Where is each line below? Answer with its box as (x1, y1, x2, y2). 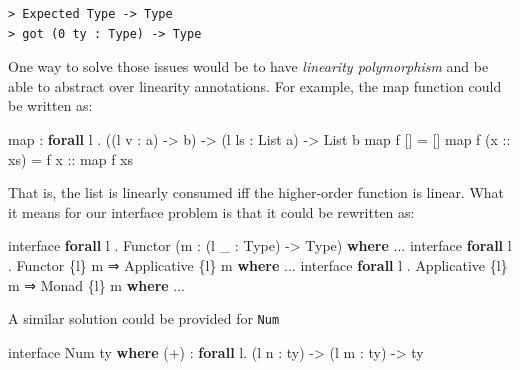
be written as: (8, 95, 93, 116)
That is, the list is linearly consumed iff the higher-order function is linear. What (8, 182, 505, 203)
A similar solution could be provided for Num (8, 308, 280, 329)
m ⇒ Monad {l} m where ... (8, 274, 186, 295)
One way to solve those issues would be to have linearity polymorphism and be (8, 56, 489, 77)
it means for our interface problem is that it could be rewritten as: (8, 201, 415, 222)
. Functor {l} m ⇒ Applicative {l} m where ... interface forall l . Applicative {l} (8, 254, 508, 275)
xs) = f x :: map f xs (8, 148, 134, 169)
